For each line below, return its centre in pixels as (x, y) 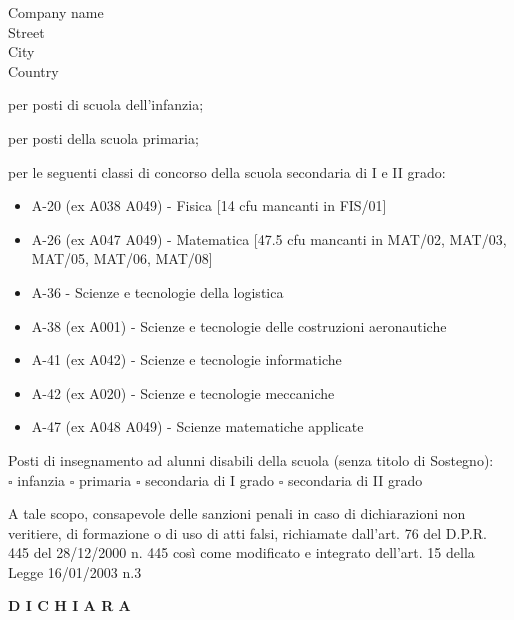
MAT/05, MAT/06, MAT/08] (122, 258)
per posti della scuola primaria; (103, 137)
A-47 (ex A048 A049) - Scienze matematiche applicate (197, 426)
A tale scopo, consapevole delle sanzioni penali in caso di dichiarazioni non (237, 513)
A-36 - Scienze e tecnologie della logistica (157, 291)
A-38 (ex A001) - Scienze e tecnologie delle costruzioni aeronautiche (239, 325)
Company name (56, 12)
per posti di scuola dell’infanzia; (106, 104)
